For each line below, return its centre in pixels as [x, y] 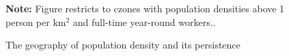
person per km [36, 22]
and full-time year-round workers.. [144, 22]
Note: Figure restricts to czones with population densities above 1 [145, 9]
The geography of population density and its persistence [123, 45]
